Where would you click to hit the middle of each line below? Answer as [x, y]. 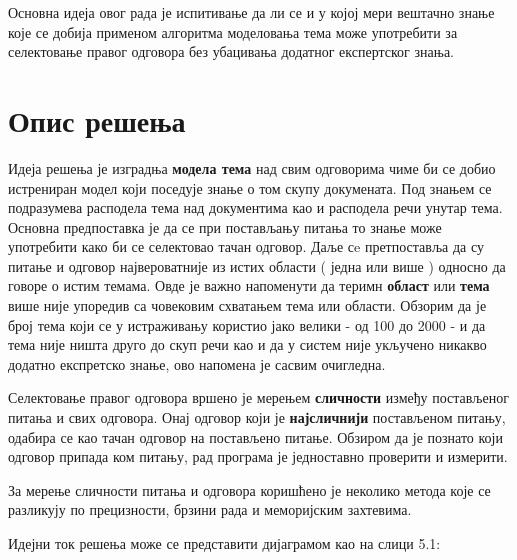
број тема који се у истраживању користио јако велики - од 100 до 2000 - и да [247, 324]
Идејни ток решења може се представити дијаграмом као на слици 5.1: [224, 543]
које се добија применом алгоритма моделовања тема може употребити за [233, 31]
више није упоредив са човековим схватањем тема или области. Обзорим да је [247, 305]
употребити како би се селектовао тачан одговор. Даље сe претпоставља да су [246, 246]
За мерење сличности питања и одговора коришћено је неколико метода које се [249, 489]
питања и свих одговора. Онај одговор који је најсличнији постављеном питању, [257, 417]
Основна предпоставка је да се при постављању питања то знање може [225, 226]
